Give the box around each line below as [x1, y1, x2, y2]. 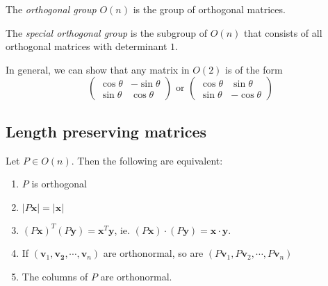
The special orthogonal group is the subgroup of [6, 25, 208, 40]
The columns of [22, 269, 88, 283]
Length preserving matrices [6, 120, 207, 142]
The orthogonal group [6, 2, 97, 16]
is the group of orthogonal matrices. [133, 2, 286, 16]
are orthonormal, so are [103, 246, 204, 260]
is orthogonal [31, 176, 87, 191]
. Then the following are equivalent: [71, 153, 223, 167]
